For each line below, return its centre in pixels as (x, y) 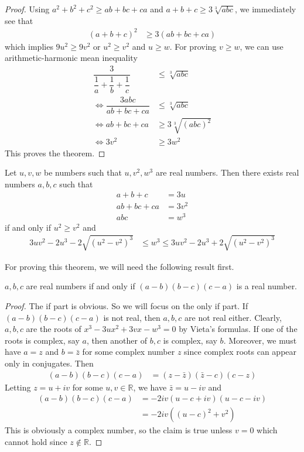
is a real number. (267, 286)
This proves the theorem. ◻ (55, 153)
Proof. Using (27, 9)
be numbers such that (83, 172)
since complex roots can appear (240, 352)
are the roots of (54, 329)
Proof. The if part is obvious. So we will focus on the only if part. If (127, 306)
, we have (150, 387)
